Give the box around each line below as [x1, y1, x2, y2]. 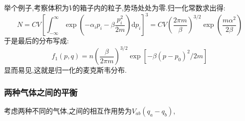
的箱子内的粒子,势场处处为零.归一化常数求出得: [73, 2, 226, 12]
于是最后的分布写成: [4, 35, 69, 46]
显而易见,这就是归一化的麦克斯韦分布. [4, 65, 127, 75]
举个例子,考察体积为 [4, 2, 69, 12]
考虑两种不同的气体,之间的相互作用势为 [4, 106, 132, 116]
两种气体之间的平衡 [4, 86, 78, 98]
